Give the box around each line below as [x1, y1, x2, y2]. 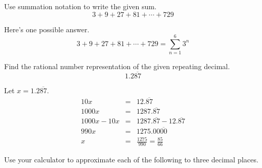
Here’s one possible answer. [4, 24, 90, 34]
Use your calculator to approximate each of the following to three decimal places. [4, 154, 258, 165]
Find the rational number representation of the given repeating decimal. [4, 61, 230, 72]
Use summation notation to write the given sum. [4, 1, 157, 11]
